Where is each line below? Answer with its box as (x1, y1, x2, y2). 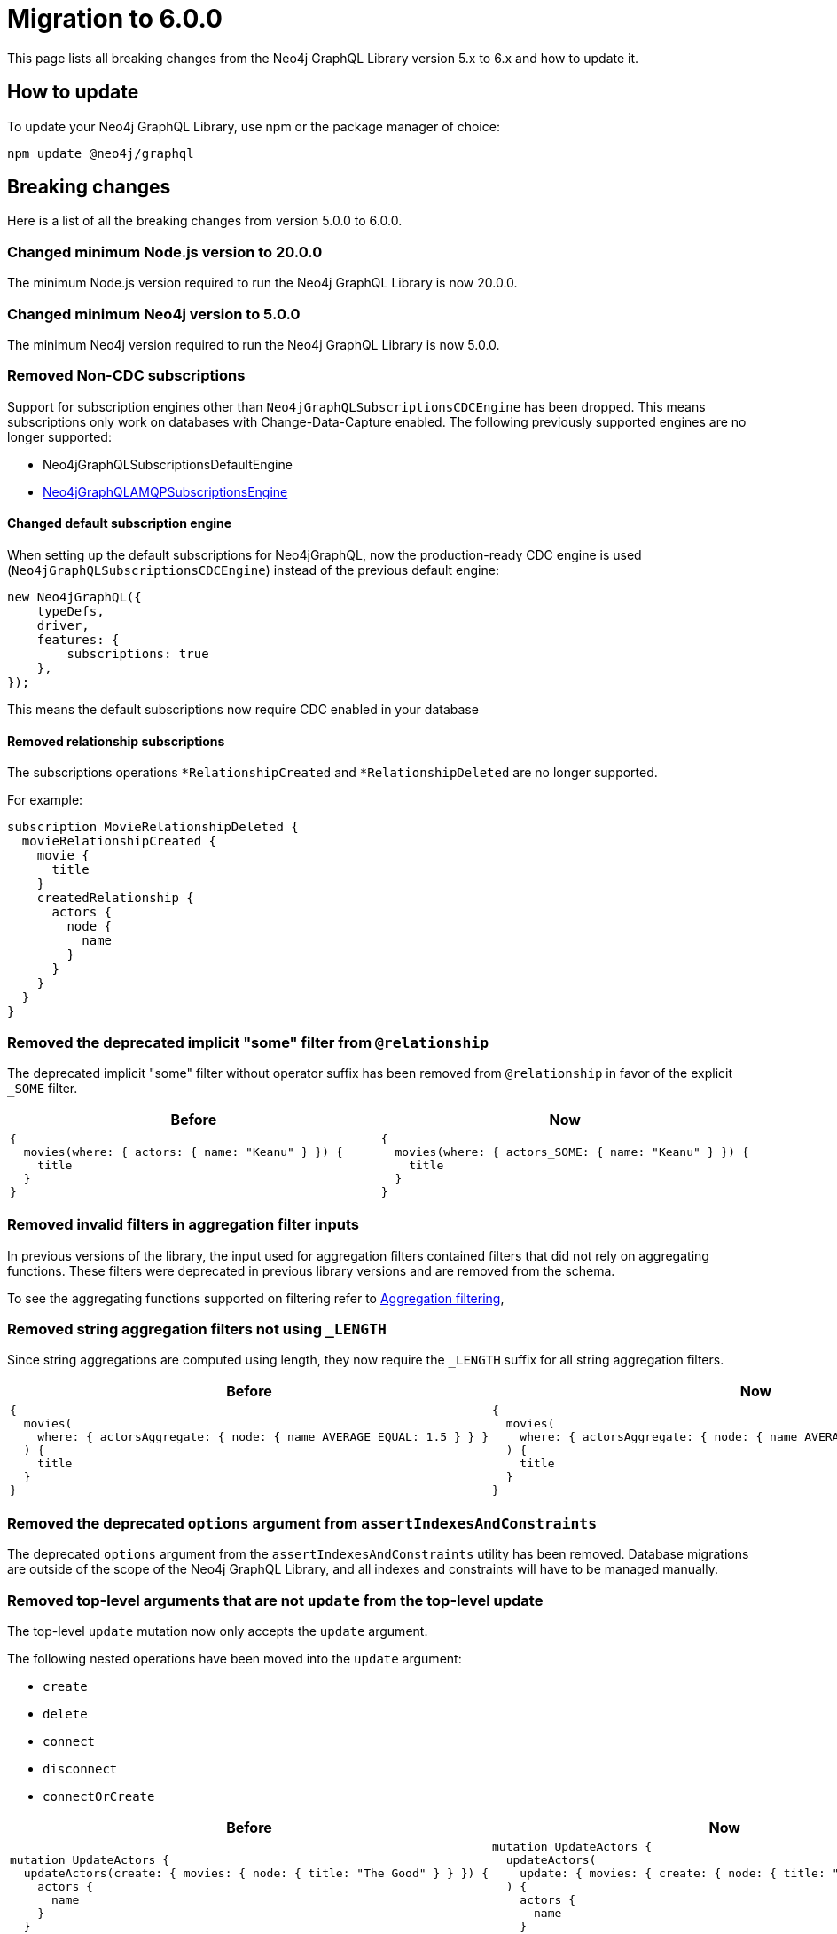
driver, (36, 617, 90, 633)
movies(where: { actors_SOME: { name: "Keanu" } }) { (395, 1144, 749, 1159)
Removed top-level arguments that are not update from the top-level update (7, 1591, 544, 1609)
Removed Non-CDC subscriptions (7, 366, 246, 385)
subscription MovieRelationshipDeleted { (7, 820, 299, 835)
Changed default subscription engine (7, 515, 232, 531)
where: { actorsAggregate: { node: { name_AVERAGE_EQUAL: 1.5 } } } (37, 1430, 489, 1444)
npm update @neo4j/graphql (7, 145, 194, 161)
